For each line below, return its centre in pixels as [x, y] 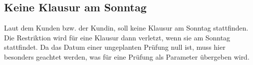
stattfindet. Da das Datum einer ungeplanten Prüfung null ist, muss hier [115, 47]
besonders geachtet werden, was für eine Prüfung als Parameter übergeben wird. [127, 56]
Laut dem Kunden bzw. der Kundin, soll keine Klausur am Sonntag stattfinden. [126, 28]
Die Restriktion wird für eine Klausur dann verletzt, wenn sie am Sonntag [117, 37]
